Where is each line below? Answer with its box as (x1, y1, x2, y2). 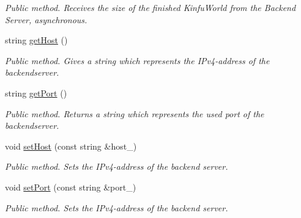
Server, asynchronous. (5, 13, 87, 26)
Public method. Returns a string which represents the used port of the (5, 107, 264, 120)
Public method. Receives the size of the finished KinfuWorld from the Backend (5, 1, 296, 13)
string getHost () (5, 34, 68, 46)
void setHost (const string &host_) (5, 139, 137, 152)
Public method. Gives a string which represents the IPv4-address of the (5, 54, 270, 67)
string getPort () (5, 86, 67, 99)
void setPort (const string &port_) (5, 180, 136, 193)
